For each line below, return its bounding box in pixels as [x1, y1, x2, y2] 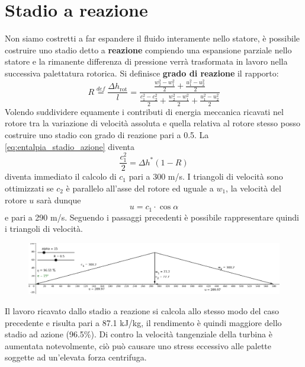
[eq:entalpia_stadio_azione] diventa [5, 140, 135, 152]
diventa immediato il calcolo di [5, 170, 117, 183]
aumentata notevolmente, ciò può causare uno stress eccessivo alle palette [5, 339, 272, 352]
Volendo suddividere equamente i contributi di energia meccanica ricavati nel [5, 105, 284, 117]
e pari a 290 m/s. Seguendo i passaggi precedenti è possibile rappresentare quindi [5, 210, 299, 223]
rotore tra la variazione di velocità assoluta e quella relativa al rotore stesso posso [5, 117, 300, 129]
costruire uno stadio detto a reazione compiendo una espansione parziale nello [5, 43, 292, 56]
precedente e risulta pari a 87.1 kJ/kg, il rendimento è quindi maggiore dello [5, 316, 282, 328]
